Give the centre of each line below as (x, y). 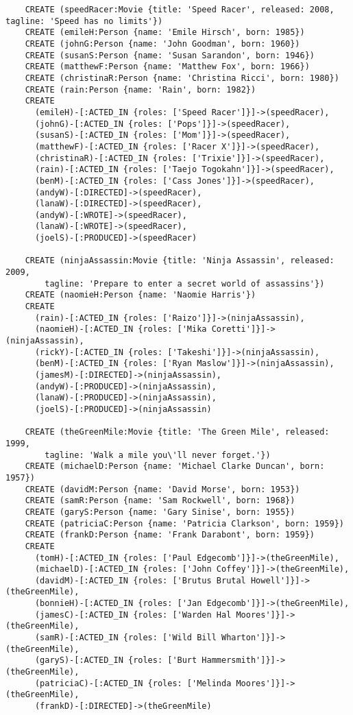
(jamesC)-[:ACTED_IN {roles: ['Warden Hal (133, 615)
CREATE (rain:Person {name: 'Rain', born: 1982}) (141, 89)
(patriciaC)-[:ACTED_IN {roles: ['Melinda (133, 683)
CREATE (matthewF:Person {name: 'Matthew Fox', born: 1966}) (167, 67)
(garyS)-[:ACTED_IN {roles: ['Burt (116, 661)
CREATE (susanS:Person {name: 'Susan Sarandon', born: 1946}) (170, 55)
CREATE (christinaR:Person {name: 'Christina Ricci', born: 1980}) (182, 78)
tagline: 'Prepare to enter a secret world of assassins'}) (185, 283)
